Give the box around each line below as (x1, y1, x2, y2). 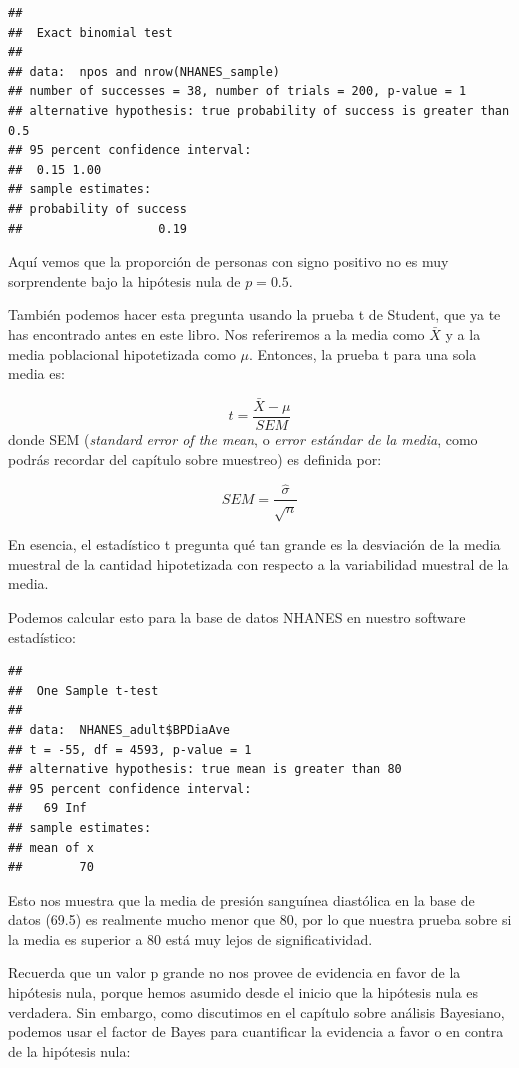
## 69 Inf (8, 801, 87, 816)
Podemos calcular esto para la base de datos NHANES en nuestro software (8, 606, 466, 627)
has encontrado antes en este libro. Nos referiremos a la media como (8, 323, 425, 344)
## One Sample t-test (8, 683, 159, 698)
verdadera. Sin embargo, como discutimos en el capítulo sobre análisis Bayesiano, (8, 1001, 505, 1022)
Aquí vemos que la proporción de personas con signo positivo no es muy (8, 251, 449, 272)
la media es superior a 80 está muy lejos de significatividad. (8, 928, 373, 949)
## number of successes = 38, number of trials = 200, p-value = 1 (8, 84, 467, 99)
